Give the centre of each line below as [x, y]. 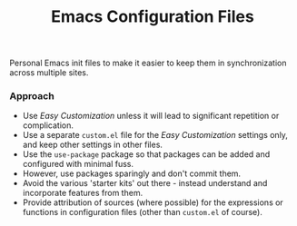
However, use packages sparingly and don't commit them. [132, 173]
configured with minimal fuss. [78, 164]
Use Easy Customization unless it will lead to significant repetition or [151, 116]
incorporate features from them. [83, 193]
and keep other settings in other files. [93, 145]
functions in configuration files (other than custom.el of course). [143, 212]
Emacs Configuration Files [153, 17]
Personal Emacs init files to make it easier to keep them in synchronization [148, 63]
